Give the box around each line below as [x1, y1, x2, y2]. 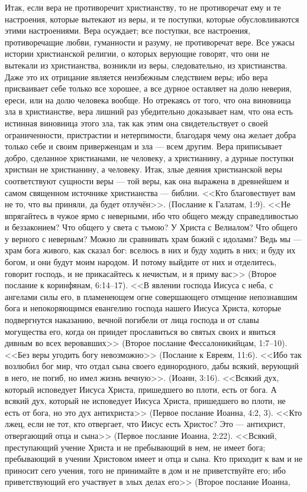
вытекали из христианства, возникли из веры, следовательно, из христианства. [5, 58, 287, 71]
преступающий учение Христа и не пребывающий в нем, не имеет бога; [5, 441, 266, 453]
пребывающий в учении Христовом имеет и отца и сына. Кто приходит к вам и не [5, 452, 303, 465]
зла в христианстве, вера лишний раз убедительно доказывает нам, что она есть [5, 105, 293, 118]
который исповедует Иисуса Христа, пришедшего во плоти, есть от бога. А [5, 383, 277, 395]
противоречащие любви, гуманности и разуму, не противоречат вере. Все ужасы [5, 35, 295, 48]
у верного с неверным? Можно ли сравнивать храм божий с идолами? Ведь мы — [5, 232, 302, 245]
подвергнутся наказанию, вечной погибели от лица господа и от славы [5, 314, 259, 326]
